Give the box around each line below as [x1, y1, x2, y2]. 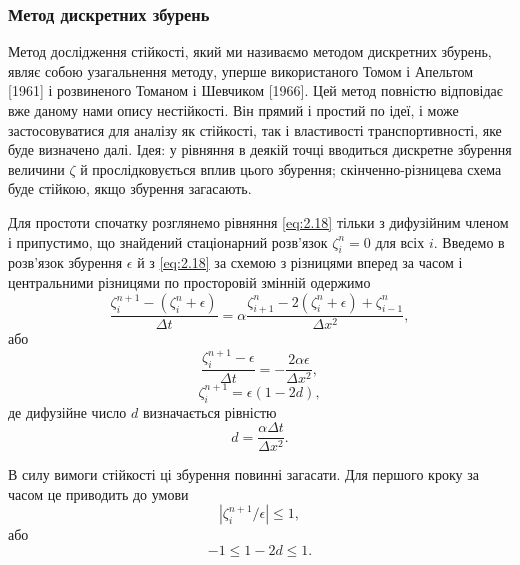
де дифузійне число [8, 401, 127, 422]
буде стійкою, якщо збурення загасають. [8, 178, 252, 199]
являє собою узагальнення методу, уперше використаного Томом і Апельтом [8, 60, 474, 81]
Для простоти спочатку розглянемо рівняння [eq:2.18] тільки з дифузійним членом [8, 211, 509, 232]
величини [8, 158, 65, 179]
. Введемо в [433, 231, 505, 252]
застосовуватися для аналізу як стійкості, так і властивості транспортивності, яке [8, 119, 502, 140]
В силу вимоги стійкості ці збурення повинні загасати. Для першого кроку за [8, 464, 479, 485]
